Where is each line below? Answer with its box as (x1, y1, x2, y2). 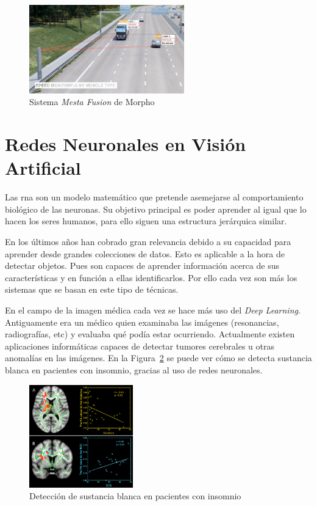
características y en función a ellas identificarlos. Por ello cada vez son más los (5, 271, 297, 284)
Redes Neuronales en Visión (5, 131, 246, 156)
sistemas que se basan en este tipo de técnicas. (5, 283, 179, 296)
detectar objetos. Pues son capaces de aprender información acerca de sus (5, 259, 279, 272)
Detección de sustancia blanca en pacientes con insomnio (29, 490, 241, 502)
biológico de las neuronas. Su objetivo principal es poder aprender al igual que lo (5, 202, 307, 215)
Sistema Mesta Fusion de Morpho (29, 95, 155, 108)
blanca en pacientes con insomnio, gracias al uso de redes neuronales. (5, 364, 263, 376)
